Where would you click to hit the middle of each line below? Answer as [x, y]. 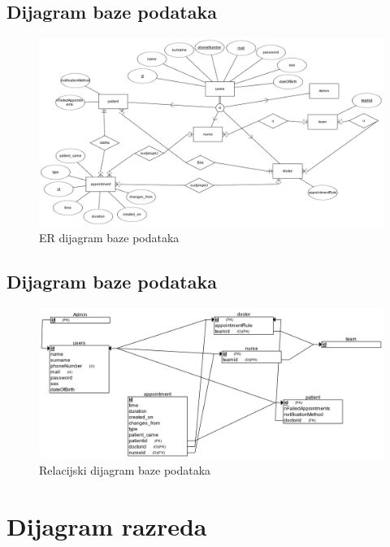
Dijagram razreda [107, 525]
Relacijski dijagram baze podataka [125, 469]
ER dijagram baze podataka [109, 237]
